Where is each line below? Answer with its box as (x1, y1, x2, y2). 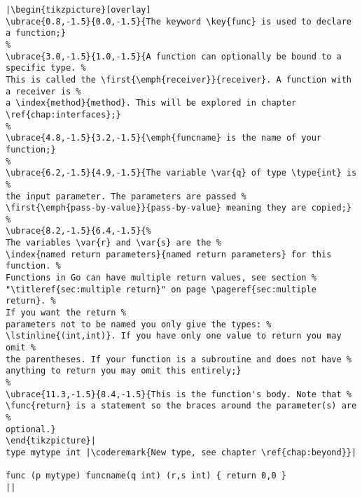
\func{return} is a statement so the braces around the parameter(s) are (6, 401, 357, 411)
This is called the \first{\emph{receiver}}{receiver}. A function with (6, 74, 351, 85)
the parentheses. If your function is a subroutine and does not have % (6, 354, 351, 364)
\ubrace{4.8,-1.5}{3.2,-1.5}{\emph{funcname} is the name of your (6, 133, 322, 143)
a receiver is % (6, 86, 81, 97)
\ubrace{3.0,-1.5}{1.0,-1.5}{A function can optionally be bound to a (6, 51, 342, 62)
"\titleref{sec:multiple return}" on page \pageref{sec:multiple (6, 284, 316, 294)
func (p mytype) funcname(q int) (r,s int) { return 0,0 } (6, 471, 286, 481)
